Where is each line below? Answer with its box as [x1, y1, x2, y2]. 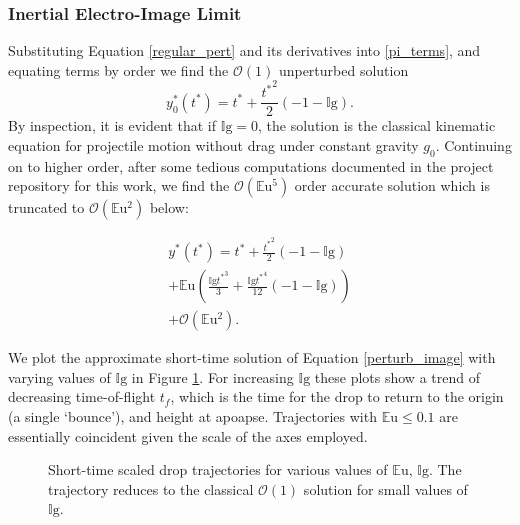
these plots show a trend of [314, 366, 480, 387]
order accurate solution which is [294, 175, 490, 196]
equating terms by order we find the [8, 59, 229, 80]
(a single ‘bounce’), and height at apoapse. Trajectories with [8, 405, 377, 426]
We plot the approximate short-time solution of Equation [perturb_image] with [8, 347, 496, 368]
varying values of [8, 366, 111, 387]
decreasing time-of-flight [8, 386, 156, 407]
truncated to [8, 197, 85, 218]
